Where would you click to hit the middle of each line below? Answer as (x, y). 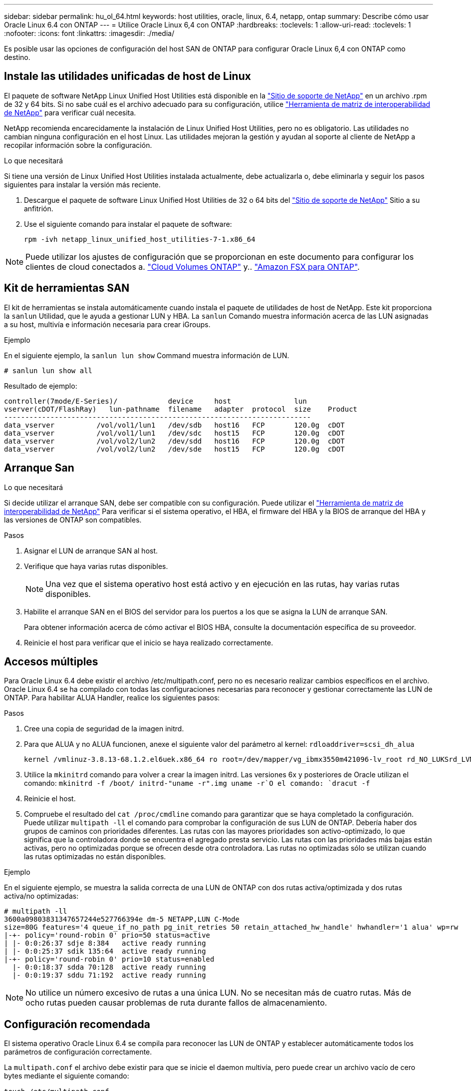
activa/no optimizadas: (41, 896)
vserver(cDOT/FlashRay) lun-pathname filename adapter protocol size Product (181, 409)
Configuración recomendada (77, 1024)
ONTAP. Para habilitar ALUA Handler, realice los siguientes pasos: (112, 698)
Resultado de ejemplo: (41, 386)
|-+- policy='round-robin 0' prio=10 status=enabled (109, 959)
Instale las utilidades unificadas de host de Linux (127, 76)
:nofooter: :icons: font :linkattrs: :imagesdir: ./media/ (89, 33)
